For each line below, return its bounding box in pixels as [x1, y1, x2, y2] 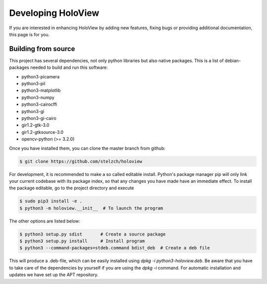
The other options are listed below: [9, 218, 81, 224]
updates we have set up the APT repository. [9, 272, 99, 278]
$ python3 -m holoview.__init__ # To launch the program [19, 205, 163, 211]
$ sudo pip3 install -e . [19, 198, 83, 204]
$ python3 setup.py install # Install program [19, 238, 145, 244]
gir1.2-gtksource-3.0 [21, 129, 64, 135]
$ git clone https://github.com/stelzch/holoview [19, 159, 142, 164]
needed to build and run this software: [30, 64, 108, 70]
